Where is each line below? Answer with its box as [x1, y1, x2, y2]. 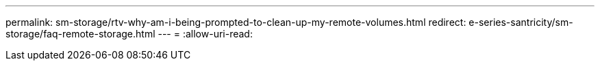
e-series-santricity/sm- [468, 16, 573, 28]
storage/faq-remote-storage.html [5, 28, 155, 39]
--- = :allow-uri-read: [158, 28, 253, 39]
